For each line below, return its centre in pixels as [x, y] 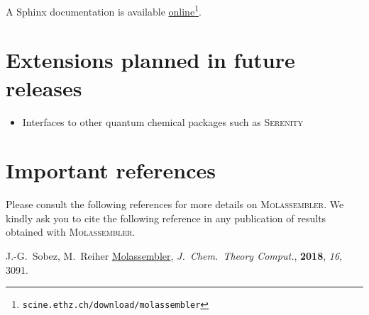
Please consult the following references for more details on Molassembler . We [175, 204]
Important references [111, 170]
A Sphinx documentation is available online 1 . [104, 10]
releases [44, 87]
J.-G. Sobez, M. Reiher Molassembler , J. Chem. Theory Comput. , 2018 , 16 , [174, 256]
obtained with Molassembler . [71, 232]
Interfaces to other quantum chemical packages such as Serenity [163, 121]
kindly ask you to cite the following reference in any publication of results [166, 218]
